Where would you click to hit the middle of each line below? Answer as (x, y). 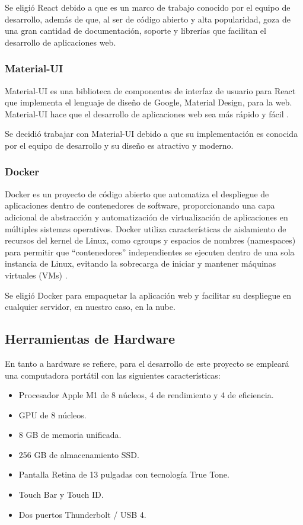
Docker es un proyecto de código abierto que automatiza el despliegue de (137, 193)
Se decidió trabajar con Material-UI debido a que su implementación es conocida (151, 134)
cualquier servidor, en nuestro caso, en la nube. (90, 307)
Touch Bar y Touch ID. (61, 494)
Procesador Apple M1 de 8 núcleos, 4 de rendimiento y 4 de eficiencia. (146, 395)
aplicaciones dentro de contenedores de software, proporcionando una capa (140, 205)
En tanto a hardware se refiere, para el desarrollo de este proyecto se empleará (147, 363)
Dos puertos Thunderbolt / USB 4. (82, 514)
